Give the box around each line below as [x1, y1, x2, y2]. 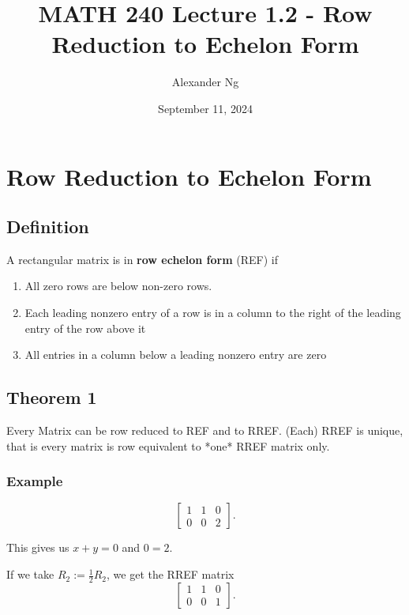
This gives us [6, 539, 69, 556]
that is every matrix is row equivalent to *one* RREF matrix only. [6, 437, 330, 454]
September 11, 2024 [158, 100, 253, 116]
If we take [6, 566, 54, 583]
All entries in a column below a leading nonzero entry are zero [24, 346, 327, 363]
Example [6, 471, 63, 491]
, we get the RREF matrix [107, 566, 235, 583]
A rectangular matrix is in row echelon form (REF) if [6, 251, 278, 267]
